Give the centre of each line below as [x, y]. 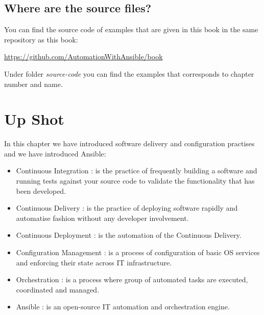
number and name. [33, 84]
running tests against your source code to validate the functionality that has [135, 181]
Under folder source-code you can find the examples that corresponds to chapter [129, 73]
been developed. [41, 190]
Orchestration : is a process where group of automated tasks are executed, [132, 279]
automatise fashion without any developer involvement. [102, 218]
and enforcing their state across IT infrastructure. [94, 262]
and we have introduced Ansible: [55, 153]
